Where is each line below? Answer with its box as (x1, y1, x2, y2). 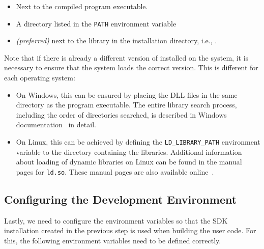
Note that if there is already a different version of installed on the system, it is (4, 52, 249, 63)
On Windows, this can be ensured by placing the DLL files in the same (16, 89, 238, 100)
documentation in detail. (16, 119, 96, 130)
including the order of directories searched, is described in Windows (16, 109, 227, 120)
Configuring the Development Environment (4, 191, 237, 207)
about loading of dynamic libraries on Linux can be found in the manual (16, 156, 242, 167)
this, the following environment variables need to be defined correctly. (4, 235, 221, 245)
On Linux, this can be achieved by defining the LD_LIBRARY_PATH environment (16, 136, 260, 147)
